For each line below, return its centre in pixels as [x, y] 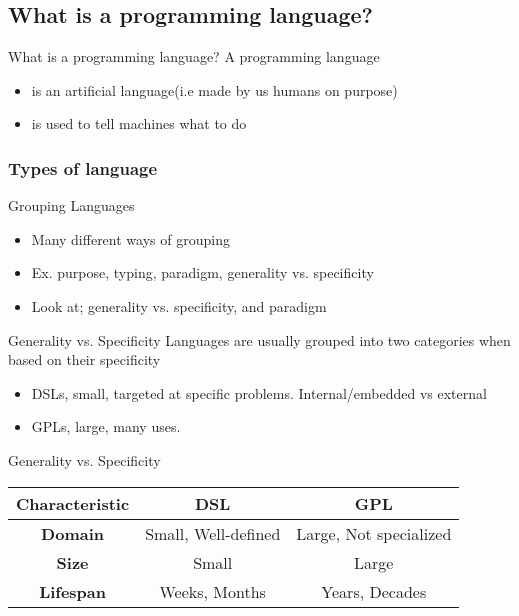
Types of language [83, 167]
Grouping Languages [71, 205]
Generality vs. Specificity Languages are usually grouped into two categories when [259, 339]
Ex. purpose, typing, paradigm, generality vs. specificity [202, 272]
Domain [73, 533]
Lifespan [73, 591]
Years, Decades [374, 591]
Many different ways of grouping [130, 238]
